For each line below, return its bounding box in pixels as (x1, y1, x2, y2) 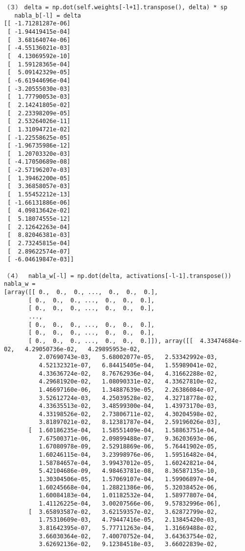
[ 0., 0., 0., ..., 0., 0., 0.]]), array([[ (28, 337, 193, 344)
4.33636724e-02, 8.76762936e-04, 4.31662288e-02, (39, 370, 218, 377)
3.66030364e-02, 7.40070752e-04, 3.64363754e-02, (39, 532, 218, 540)
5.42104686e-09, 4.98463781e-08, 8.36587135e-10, (39, 467, 218, 475)
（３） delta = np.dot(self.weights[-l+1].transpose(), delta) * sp (4, 4, 227, 11)
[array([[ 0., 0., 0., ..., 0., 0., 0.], (4, 288, 158, 296)
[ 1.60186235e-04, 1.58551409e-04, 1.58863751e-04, (28, 427, 218, 434)
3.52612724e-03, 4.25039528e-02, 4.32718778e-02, (39, 394, 218, 402)
